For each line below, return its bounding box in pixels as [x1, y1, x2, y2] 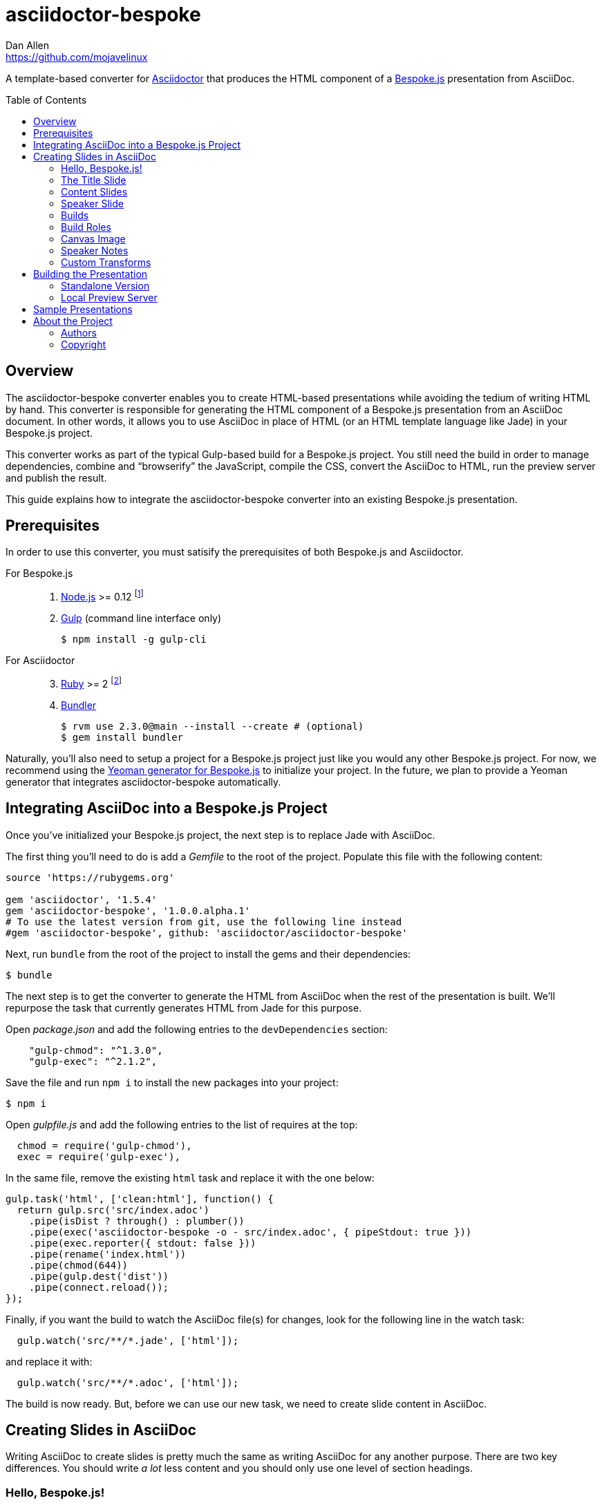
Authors [61, 326, 97, 339]
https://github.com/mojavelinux [6, 50, 148, 63]
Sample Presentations [33, 303, 133, 315]
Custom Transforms [61, 256, 151, 268]
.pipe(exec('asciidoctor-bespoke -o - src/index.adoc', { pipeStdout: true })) [28, 1226, 472, 1238]
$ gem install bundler [61, 731, 184, 743]
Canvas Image [61, 232, 126, 245]
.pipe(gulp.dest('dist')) [28, 1270, 169, 1282]
